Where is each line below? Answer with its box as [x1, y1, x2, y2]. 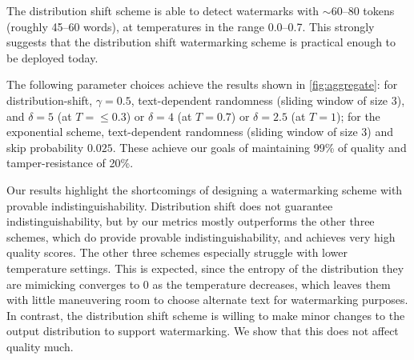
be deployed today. [6, 49, 98, 66]
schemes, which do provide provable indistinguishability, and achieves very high [6, 228, 396, 245]
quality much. [6, 338, 74, 354]
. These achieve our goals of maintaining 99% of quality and [112, 138, 407, 155]
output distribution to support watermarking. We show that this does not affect [6, 322, 399, 339]
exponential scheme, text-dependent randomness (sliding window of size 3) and [6, 123, 394, 140]
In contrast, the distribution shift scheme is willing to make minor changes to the [6, 306, 405, 323]
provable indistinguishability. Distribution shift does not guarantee [6, 197, 333, 214]
